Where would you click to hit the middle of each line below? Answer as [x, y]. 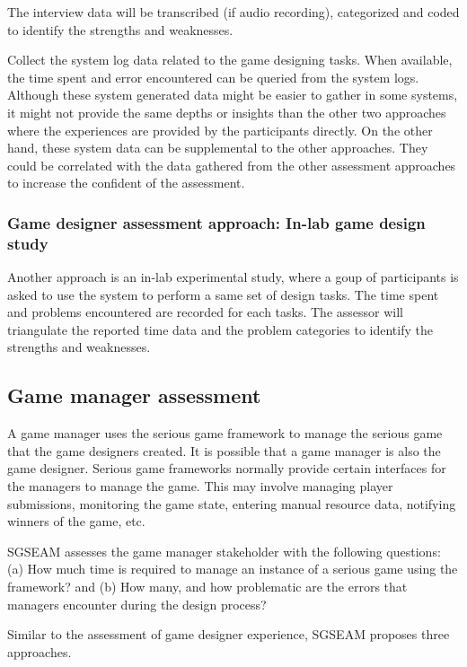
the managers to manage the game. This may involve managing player [200, 486]
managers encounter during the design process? [137, 604]
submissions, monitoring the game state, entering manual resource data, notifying [232, 503]
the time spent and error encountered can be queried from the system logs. [213, 77]
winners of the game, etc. [76, 521]
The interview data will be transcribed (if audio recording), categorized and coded [233, 12]
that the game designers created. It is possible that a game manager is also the [224, 450]
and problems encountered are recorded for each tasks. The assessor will [205, 312]
